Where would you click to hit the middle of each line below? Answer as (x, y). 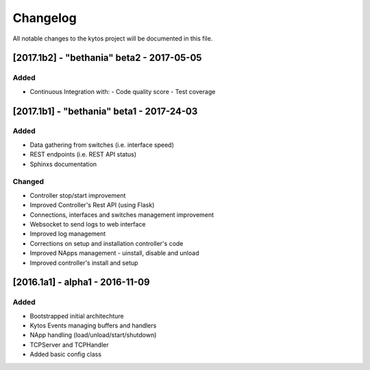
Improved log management (68, 234)
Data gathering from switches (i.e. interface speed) (102, 145)
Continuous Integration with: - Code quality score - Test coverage (123, 91)
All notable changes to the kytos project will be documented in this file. (113, 38)
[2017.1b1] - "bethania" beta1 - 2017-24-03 (105, 111)
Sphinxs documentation (63, 164)
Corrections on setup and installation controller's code (107, 243)
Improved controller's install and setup (84, 263)
